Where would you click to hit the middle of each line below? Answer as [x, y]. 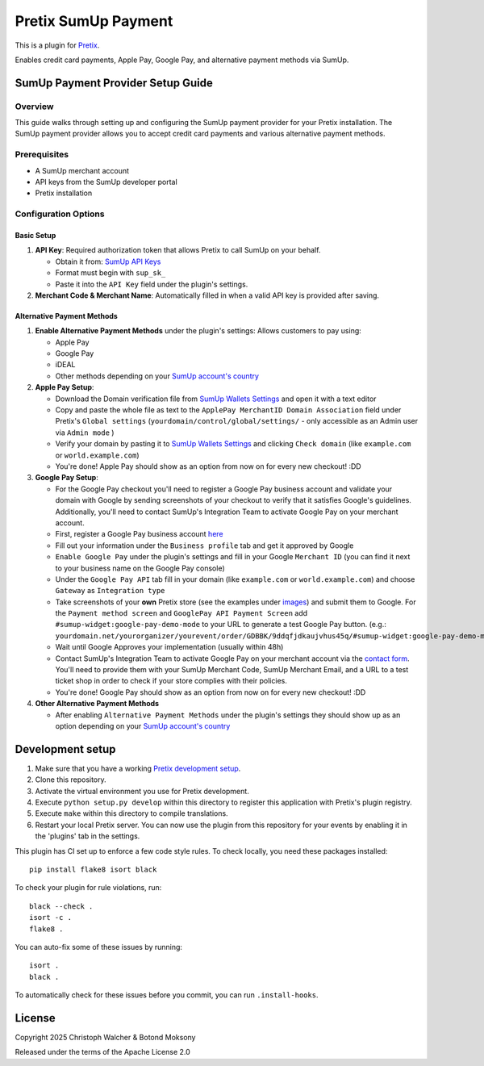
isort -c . [51, 918]
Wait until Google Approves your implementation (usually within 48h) [169, 647]
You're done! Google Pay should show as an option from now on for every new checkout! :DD [211, 692]
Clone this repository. [71, 780]
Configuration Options [60, 214]
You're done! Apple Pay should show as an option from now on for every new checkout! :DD [209, 466]
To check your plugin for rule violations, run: [88, 888]
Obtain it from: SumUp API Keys [108, 261]
